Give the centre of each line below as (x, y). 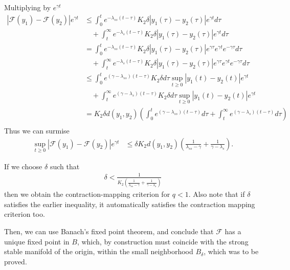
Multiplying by (28, 7)
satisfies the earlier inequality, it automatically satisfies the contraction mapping (130, 204)
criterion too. (25, 214)
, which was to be (231, 251)
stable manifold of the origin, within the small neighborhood (99, 251)
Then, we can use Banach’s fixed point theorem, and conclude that (109, 231)
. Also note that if (217, 194)
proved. (16, 261)
